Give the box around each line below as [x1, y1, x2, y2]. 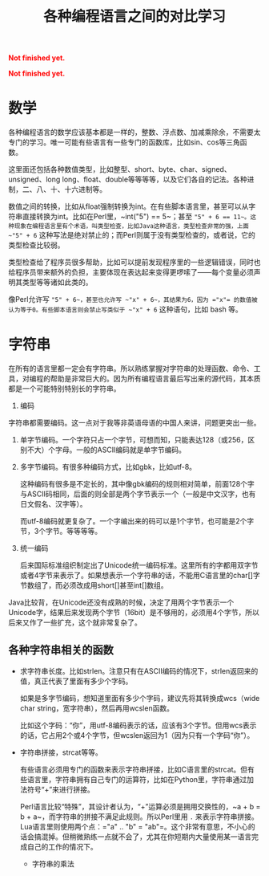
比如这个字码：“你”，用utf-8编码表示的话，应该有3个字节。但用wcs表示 [19, 720, 257, 730]
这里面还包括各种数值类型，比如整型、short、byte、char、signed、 [8, 165, 231, 174]
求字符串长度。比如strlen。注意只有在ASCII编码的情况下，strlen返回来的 [19, 666, 259, 675]
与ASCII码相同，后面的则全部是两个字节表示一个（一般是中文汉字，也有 [19, 489, 256, 499]
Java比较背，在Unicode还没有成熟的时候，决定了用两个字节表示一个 [8, 597, 235, 607]
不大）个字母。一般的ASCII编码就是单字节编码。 [26, 445, 187, 454]
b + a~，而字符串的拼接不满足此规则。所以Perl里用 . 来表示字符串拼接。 [19, 812, 259, 821]
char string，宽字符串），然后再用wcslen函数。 [19, 703, 175, 713]
